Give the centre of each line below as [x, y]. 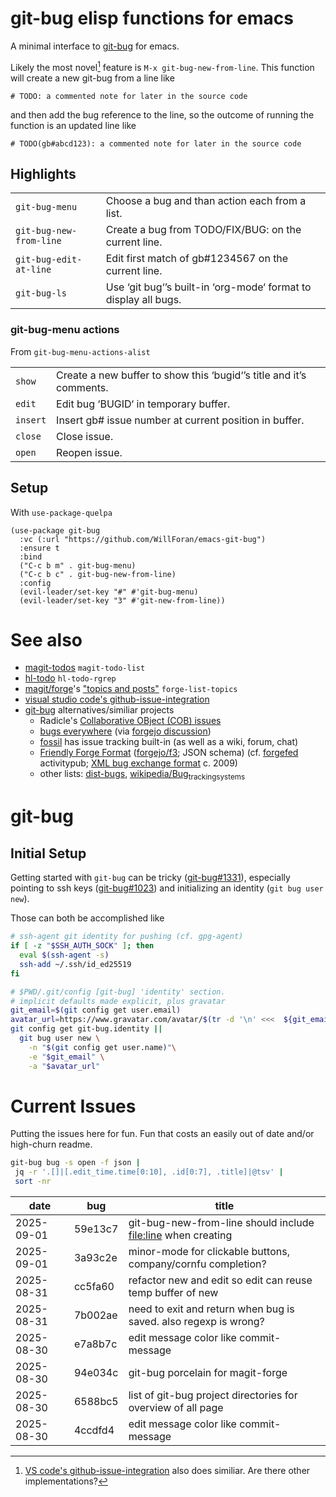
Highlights [43, 173]
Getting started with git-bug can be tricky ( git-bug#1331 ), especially [150, 878]
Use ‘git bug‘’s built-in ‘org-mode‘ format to [208, 287]
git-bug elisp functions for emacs [152, 18]
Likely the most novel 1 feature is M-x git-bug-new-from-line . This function [162, 66]
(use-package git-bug [55, 530]
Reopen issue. [89, 452]
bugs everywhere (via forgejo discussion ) [125, 731]
